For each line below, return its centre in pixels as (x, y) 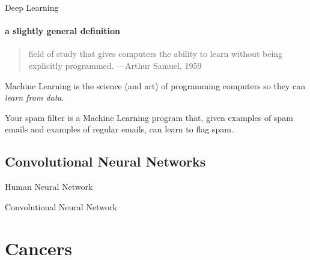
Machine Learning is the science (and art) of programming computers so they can (155, 85)
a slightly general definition (63, 31)
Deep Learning (32, 7)
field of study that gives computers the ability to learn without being (156, 54)
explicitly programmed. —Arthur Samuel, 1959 (115, 65)
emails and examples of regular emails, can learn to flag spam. (119, 129)
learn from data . (35, 97)
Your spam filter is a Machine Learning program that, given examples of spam (149, 117)
